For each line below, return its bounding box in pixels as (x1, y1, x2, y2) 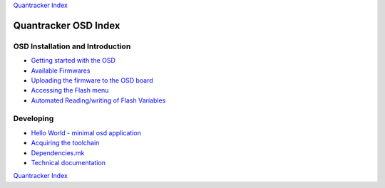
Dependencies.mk (31, 148, 85, 157)
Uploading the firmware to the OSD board (31, 75, 153, 85)
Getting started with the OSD (31, 56, 115, 65)
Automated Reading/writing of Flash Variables (31, 96, 166, 105)
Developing (13, 114, 54, 124)
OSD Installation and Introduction (13, 41, 131, 51)
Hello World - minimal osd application (31, 128, 142, 137)
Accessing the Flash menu (31, 86, 109, 95)
